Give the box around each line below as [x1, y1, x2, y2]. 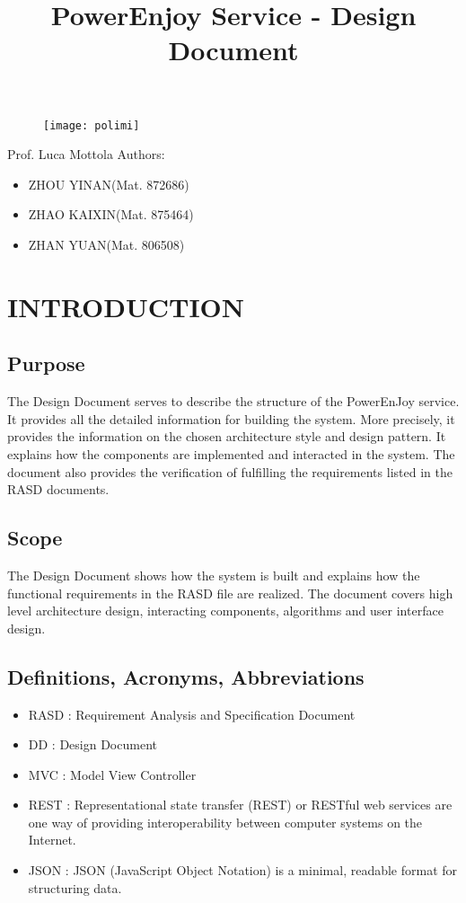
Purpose [7, 350, 85, 377]
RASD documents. [7, 480, 110, 499]
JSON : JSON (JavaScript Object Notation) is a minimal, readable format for [28, 861, 458, 880]
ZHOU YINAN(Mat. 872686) [28, 174, 189, 193]
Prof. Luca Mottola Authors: [7, 145, 165, 164]
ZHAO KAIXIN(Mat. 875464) [28, 205, 194, 224]
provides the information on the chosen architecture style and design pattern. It [7, 427, 446, 446]
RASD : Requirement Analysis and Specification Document [28, 704, 356, 723]
